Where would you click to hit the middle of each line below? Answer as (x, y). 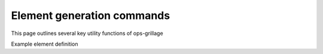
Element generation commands (91, 15)
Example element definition (45, 44)
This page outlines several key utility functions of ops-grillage (87, 33)
